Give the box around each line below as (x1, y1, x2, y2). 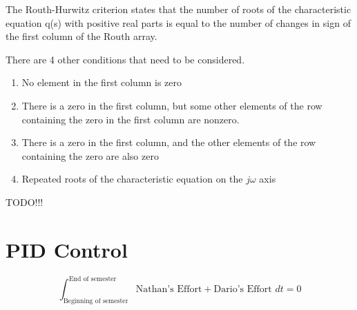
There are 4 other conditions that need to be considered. (6, 52, 245, 66)
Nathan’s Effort (135, 285, 202, 295)
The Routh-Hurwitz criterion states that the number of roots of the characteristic (6, 2, 351, 16)
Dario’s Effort (213, 285, 272, 295)
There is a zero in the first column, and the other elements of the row (21, 135, 316, 149)
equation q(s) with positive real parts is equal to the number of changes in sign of (6, 15, 351, 30)
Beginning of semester (63, 297, 128, 304)
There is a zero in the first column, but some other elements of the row (21, 98, 322, 112)
